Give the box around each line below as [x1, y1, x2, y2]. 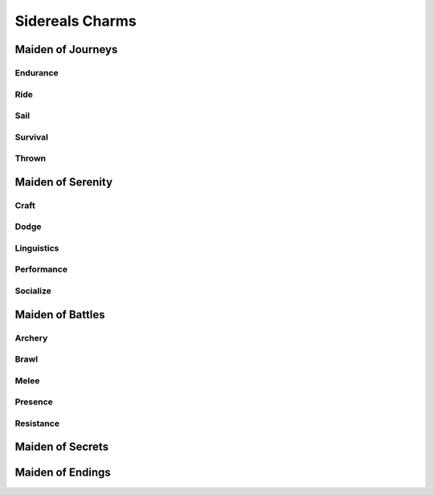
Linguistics [14, 242, 59, 253]
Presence [14, 396, 54, 407]
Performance [14, 264, 68, 275]
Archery [14, 332, 48, 343]
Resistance [14, 418, 60, 429]
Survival [14, 131, 48, 142]
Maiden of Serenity [14, 175, 113, 189]
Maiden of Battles [14, 308, 105, 321]
